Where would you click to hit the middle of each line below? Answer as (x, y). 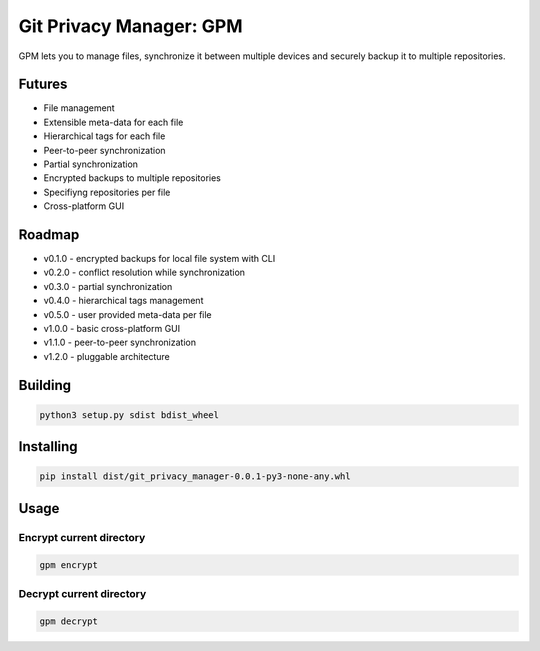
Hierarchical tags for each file (104, 136)
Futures (43, 84)
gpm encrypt (69, 564)
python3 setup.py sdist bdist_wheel (129, 414)
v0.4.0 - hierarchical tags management (123, 301)
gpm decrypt (69, 621)
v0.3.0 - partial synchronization (108, 286)
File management (79, 108)
